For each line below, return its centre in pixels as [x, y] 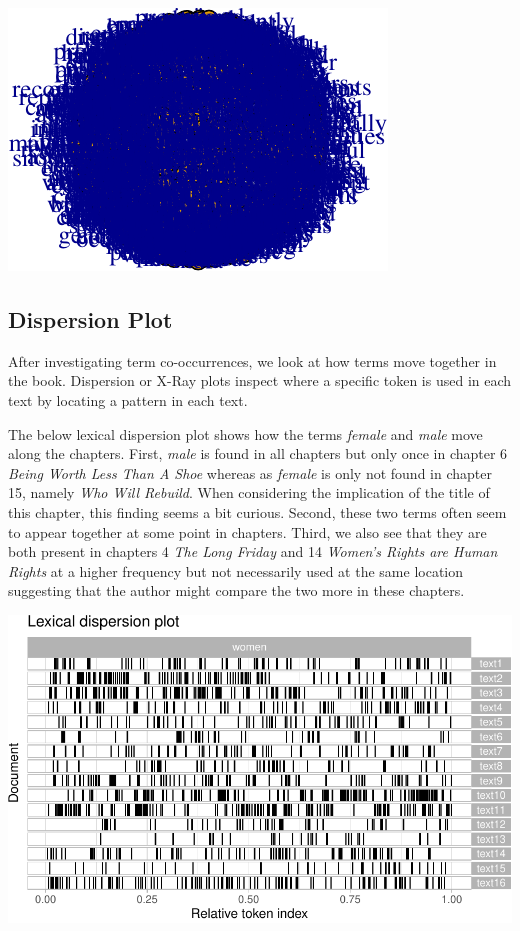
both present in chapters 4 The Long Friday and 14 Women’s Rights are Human [253, 551]
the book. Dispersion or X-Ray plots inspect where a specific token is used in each [260, 380]
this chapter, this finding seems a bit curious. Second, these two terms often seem [257, 511]
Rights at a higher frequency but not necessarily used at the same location [236, 570]
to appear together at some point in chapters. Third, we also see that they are [247, 531]
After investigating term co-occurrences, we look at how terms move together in [252, 360]
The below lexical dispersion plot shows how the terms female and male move [245, 433]
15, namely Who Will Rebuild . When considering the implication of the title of [249, 492]
